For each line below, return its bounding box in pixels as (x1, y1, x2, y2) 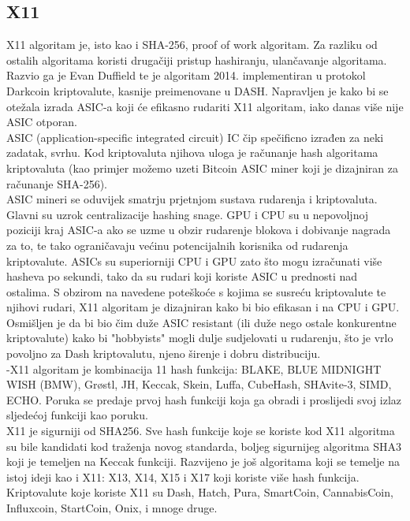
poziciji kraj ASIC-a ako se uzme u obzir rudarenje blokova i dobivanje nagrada (6, 221, 391, 238)
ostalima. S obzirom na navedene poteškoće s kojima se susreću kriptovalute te (6, 283, 386, 300)
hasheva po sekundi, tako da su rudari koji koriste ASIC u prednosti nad (6, 268, 358, 285)
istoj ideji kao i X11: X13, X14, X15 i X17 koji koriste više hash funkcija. (6, 468, 360, 485)
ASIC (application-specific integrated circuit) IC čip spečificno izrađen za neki (6, 128, 384, 145)
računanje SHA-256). (6, 175, 108, 192)
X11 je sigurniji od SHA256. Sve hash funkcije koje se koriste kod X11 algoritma (6, 422, 395, 439)
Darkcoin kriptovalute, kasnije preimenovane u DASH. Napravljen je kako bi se (6, 82, 389, 99)
